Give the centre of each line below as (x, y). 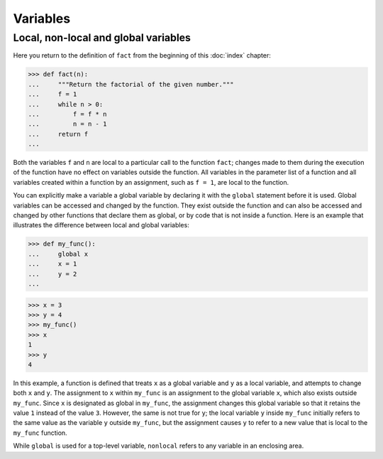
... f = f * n (67, 114)
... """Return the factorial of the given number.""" (131, 84)
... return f (58, 134)
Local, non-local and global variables (102, 38)
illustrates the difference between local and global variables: (101, 225)
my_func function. (40, 433)
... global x (58, 254)
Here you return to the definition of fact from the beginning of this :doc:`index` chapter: (142, 55)
